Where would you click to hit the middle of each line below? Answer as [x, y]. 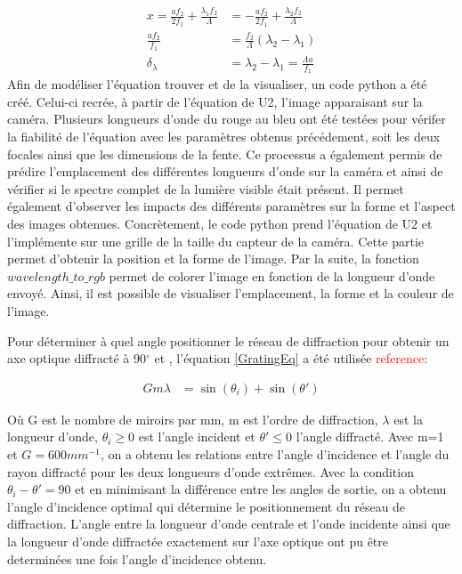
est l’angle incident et [197, 437]
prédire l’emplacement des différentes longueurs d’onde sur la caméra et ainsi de [225, 171]
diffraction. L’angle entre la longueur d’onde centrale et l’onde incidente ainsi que [229, 524]
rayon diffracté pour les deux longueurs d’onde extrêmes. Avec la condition [211, 471]
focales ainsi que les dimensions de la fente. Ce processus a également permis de [225, 154]
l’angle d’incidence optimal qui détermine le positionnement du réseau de [207, 506]
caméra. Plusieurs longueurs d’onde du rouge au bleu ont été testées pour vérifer [227, 119]
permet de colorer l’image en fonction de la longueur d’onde [272, 275]
